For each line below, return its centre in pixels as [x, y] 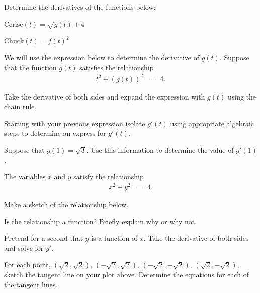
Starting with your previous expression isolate [75, 123]
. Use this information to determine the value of [160, 150]
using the [242, 96]
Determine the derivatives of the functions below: [80, 7]
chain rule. [20, 106]
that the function [30, 67]
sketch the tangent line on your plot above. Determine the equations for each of [126, 275]
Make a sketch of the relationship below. [66, 204]
